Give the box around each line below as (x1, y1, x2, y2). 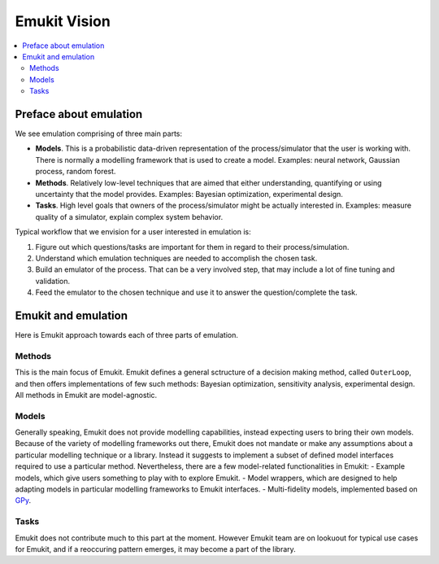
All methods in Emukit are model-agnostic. (15, 390, 158, 400)
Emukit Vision (15, 12, 111, 30)
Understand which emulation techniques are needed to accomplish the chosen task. (35, 253, 318, 263)
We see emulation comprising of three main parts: (15, 129, 183, 138)
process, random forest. (35, 167, 116, 177)
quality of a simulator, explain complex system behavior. (35, 212, 224, 221)
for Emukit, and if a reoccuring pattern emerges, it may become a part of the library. (15, 544, 296, 553)
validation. (35, 276, 71, 286)
